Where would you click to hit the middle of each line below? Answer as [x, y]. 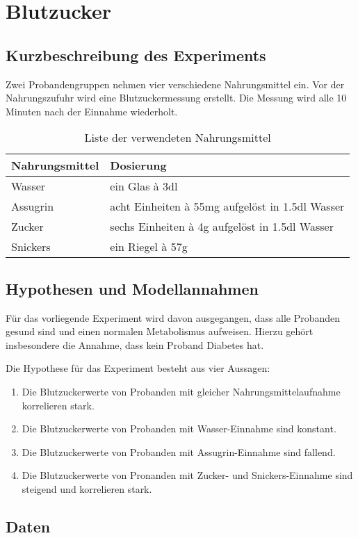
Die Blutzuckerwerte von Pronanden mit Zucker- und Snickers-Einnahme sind [187, 475]
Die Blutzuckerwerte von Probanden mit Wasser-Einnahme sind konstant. [179, 429]
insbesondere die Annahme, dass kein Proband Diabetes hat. [135, 344]
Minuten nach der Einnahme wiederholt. [92, 111]
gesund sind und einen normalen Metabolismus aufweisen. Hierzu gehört [160, 331]
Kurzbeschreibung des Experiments [136, 55]
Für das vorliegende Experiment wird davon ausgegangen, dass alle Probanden [173, 317]
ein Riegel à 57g [149, 247]
